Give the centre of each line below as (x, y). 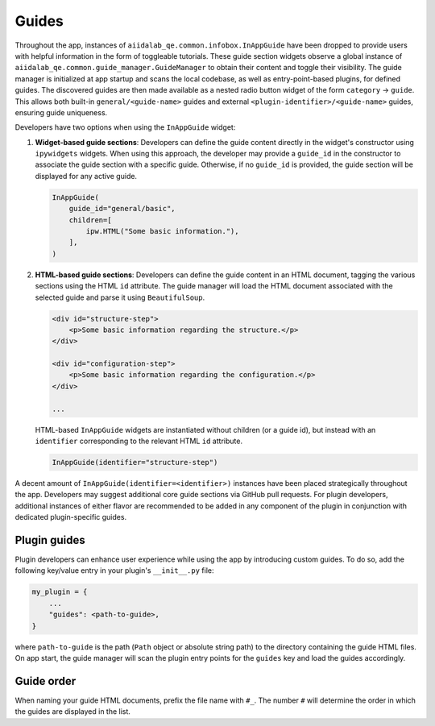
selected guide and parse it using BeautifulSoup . (120, 297)
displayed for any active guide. (86, 176)
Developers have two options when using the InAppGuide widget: (125, 127)
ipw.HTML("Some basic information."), (162, 231)
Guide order (46, 681)
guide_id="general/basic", (122, 209)
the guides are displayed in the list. (72, 711)
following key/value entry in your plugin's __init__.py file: (114, 570)
